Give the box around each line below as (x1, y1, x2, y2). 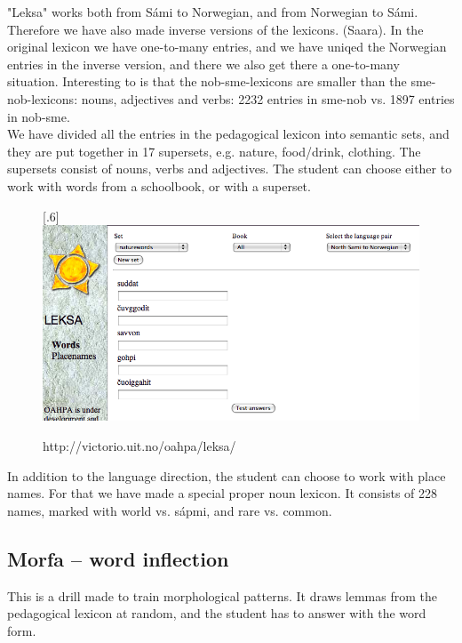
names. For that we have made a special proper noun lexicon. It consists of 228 (7, 484, 438, 502)
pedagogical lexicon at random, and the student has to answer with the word (7, 604, 426, 623)
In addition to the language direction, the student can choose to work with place (7, 466, 446, 485)
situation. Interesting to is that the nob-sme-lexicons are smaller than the (7, 72, 407, 91)
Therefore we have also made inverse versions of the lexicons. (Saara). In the (7, 20, 424, 38)
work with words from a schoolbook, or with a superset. (7, 176, 311, 195)
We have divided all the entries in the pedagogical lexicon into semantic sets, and (7, 125, 450, 143)
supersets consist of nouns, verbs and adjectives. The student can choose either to (7, 159, 452, 178)
